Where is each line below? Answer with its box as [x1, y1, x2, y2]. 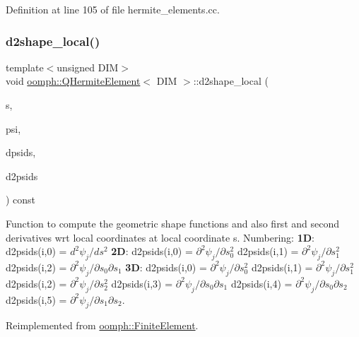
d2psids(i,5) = [6, 292, 67, 307]
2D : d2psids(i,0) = [111, 244, 193, 259]
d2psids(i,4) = [230, 276, 293, 290]
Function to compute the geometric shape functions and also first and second [6, 215, 339, 230]
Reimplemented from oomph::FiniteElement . [6, 318, 199, 333]
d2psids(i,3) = [111, 276, 173, 290]
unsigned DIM [57, 59, 119, 74]
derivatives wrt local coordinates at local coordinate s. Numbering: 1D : [6, 230, 314, 244]
